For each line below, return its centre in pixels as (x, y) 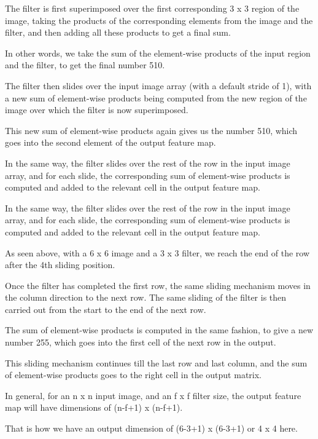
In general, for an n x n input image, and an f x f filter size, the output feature (153, 395)
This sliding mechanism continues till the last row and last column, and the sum (156, 362)
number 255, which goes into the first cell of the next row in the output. (141, 342)
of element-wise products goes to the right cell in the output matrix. (133, 375)
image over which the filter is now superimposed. (97, 110)
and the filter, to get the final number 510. (85, 65)
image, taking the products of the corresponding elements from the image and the (159, 20)
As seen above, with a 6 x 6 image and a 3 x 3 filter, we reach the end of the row (157, 252)
